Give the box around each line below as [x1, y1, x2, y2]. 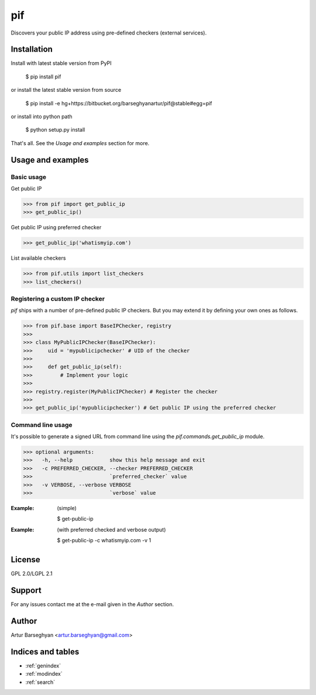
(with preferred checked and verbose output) [57, 526, 166, 533]
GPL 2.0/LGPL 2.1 [11, 570, 53, 577]
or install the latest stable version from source [11, 87, 122, 94]
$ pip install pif [25, 73, 61, 80]
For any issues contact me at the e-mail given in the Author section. [11, 600, 174, 608]
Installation [11, 44, 53, 54]
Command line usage [11, 421, 73, 429]
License [11, 555, 40, 565]
